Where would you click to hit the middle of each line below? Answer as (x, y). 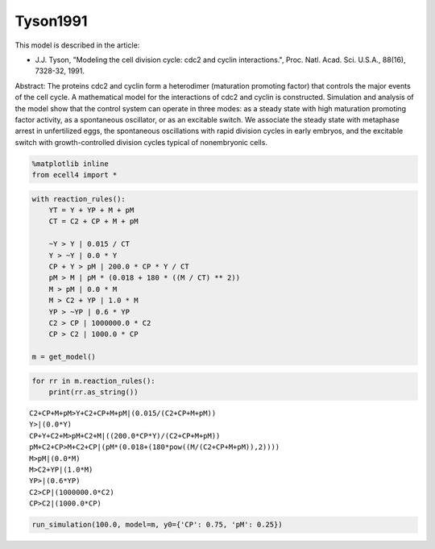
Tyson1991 (51, 21)
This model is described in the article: (77, 45)
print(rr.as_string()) (93, 392)
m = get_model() (64, 357)
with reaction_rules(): (79, 199)
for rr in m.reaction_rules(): (94, 381)
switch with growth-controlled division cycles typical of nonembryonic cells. (141, 142)
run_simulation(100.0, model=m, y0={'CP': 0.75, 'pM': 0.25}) (157, 525)
